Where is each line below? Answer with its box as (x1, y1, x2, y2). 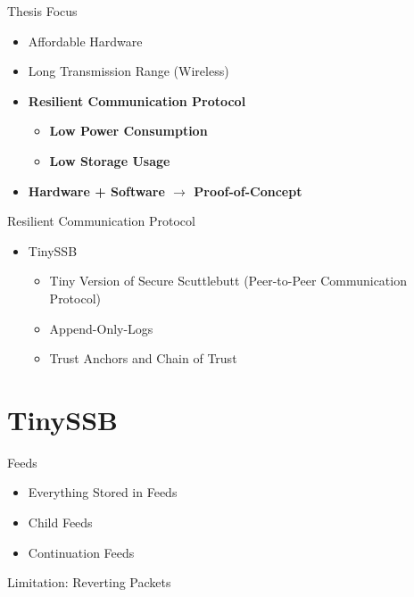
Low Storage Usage (49, 151, 170, 170)
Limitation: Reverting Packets (7, 573, 171, 592)
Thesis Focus (7, 2, 78, 20)
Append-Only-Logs (49, 319, 153, 337)
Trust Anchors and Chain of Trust (49, 349, 237, 368)
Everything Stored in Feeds (28, 483, 178, 502)
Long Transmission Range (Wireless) (28, 62, 229, 80)
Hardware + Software (28, 181, 165, 200)
